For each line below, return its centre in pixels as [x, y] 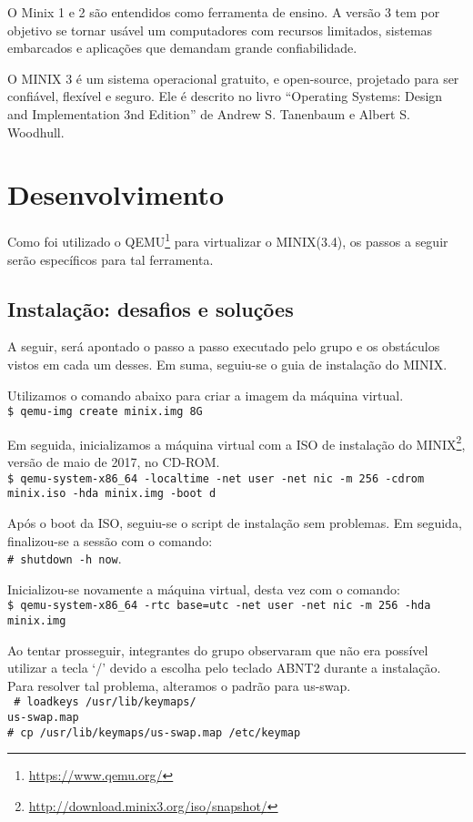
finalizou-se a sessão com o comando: [110, 540]
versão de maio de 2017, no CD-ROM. [114, 462]
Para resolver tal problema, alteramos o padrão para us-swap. [179, 685]
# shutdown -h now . [65, 558]
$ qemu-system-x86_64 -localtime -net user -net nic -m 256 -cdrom [216, 478]
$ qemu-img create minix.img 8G [105, 412]
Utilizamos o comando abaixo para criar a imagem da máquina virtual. [206, 395]
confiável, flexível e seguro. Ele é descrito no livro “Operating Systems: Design [225, 96]
